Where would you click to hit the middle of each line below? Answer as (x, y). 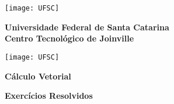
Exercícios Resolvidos (49, 96)
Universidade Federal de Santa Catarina (87, 27)
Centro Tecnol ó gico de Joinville (69, 38)
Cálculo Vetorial (38, 76)
